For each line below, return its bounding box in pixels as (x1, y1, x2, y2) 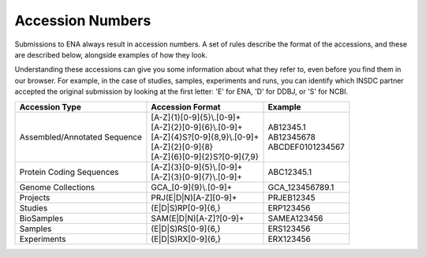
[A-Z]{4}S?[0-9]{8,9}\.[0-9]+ (151, 131, 260, 142)
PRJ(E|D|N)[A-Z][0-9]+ (151, 192, 237, 203)
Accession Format (151, 101, 221, 112)
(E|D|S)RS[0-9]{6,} (151, 223, 221, 234)
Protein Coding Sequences (19, 166, 119, 177)
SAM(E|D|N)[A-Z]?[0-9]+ (151, 213, 245, 224)
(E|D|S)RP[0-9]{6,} (151, 202, 221, 213)
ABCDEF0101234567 (267, 141, 345, 152)
